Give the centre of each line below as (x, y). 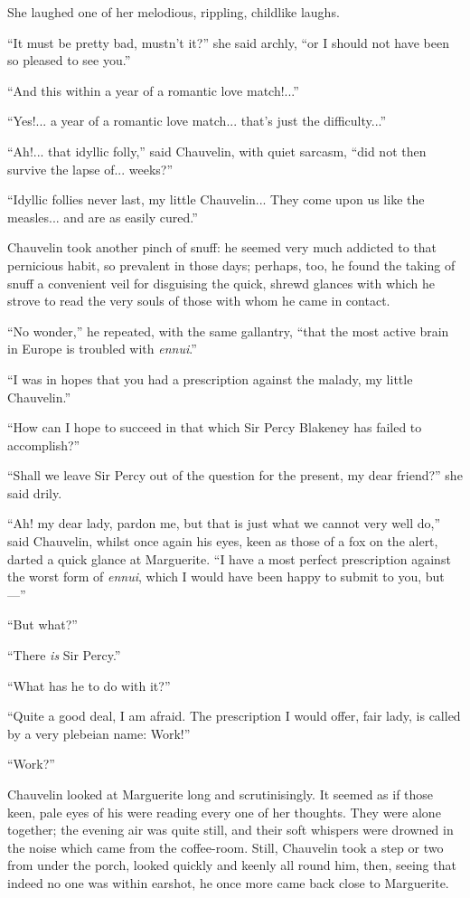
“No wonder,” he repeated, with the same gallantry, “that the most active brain (228, 331)
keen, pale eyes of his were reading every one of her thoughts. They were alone (224, 812)
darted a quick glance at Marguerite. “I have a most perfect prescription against (229, 558)
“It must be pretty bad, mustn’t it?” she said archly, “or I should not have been (228, 42)
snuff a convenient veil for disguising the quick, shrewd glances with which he (221, 283)
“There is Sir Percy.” (64, 655)
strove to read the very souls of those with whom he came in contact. (199, 301)
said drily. (35, 492)
